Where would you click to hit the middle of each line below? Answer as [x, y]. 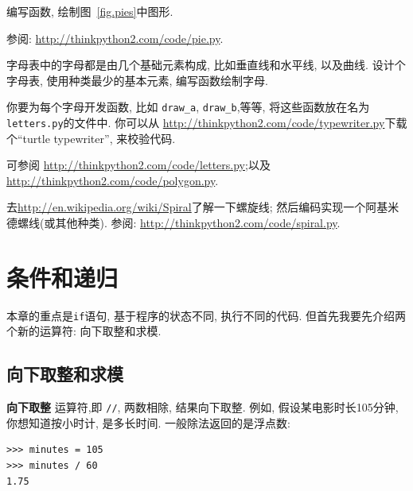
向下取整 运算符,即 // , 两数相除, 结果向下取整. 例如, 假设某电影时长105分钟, [203, 407]
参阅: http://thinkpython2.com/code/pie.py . [115, 38]
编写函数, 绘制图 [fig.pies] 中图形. [90, 11]
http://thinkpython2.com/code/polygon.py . [113, 180]
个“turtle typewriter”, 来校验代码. [91, 138]
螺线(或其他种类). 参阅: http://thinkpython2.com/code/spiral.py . [179, 223]
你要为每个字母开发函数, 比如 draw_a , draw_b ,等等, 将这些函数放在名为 [188, 107]
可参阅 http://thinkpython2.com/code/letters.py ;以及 [138, 165]
